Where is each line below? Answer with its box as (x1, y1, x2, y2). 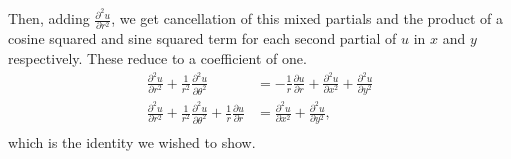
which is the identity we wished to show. (8, 132, 256, 153)
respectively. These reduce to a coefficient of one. (8, 47, 307, 68)
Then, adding (8, 8, 90, 29)
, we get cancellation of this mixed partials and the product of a (111, 8, 504, 29)
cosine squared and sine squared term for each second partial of (8, 28, 397, 49)
